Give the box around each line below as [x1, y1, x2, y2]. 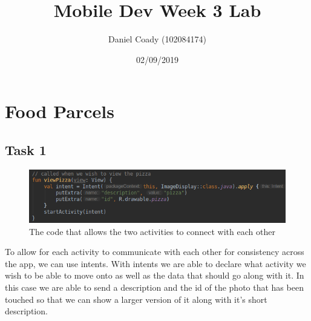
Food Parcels [5, 99, 114, 124]
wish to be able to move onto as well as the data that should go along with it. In [5, 269, 304, 282]
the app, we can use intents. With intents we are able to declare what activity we [5, 257, 306, 270]
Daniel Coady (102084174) [108, 33, 206, 45]
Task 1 [5, 140, 47, 159]
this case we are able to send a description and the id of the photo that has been [5, 280, 304, 293]
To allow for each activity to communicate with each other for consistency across [5, 245, 304, 258]
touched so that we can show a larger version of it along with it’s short [5, 293, 267, 305]
